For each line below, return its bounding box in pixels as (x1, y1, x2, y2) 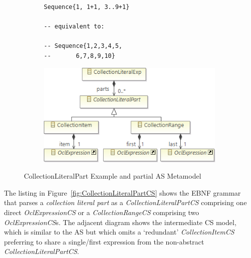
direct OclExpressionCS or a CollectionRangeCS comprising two (4, 207, 199, 217)
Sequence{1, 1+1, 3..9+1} (44, 3, 129, 10)
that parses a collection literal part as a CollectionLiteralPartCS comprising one (4, 197, 247, 208)
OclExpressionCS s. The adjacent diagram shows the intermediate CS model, (4, 217, 237, 227)
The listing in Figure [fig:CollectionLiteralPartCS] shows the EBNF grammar (4, 187, 241, 198)
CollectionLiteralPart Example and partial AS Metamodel (24, 171, 201, 181)
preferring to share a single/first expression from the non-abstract (4, 236, 204, 247)
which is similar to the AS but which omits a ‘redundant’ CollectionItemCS (4, 227, 235, 237)
